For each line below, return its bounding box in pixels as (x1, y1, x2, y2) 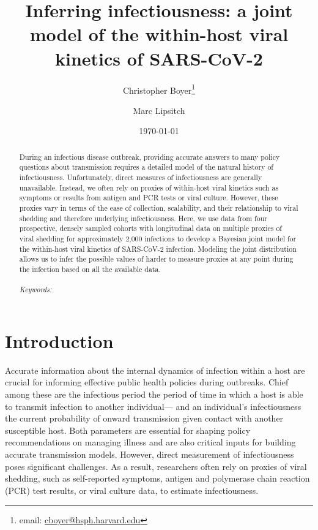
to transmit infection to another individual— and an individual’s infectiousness (5, 399, 301, 412)
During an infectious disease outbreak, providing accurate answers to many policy (19, 151, 280, 162)
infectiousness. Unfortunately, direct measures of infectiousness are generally (19, 172, 262, 183)
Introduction (5, 328, 114, 353)
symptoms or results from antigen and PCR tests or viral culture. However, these (19, 192, 278, 203)
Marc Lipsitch (133, 104, 185, 116)
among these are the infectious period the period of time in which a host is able (5, 388, 303, 401)
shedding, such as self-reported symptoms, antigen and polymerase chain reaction (5, 472, 310, 485)
